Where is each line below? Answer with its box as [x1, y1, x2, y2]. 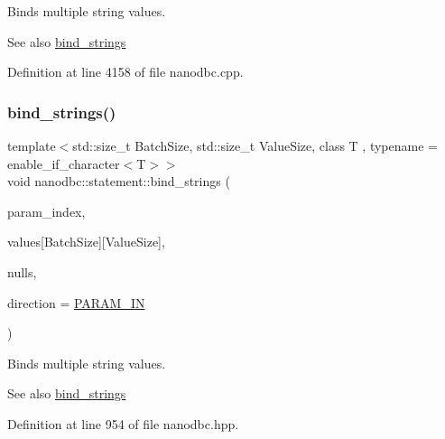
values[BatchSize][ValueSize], [7, 232, 165, 251]
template [7, 136, 56, 154]
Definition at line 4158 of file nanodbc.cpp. [7, 62, 244, 81]
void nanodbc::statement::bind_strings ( [7, 172, 230, 191]
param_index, [7, 201, 86, 220]
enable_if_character [7, 154, 120, 173]
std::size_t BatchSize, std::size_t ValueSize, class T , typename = [72, 136, 438, 154]
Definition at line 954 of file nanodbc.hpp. [7, 414, 239, 433]
